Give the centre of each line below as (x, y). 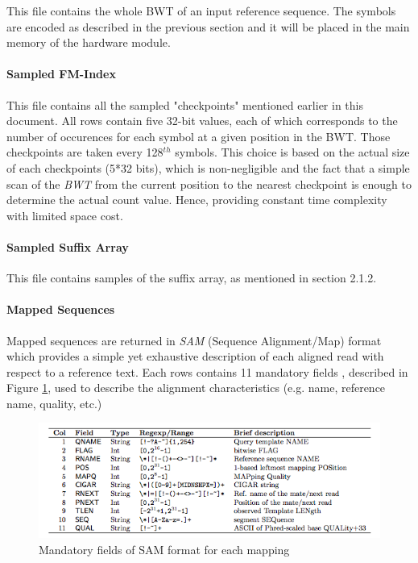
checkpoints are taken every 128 (85, 152)
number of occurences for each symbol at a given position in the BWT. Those (199, 136)
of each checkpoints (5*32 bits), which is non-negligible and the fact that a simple (208, 167)
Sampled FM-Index (61, 74)
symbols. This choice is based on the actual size (292, 152)
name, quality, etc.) (54, 403)
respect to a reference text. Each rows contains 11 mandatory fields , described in (207, 371)
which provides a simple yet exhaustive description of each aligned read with (195, 356)
